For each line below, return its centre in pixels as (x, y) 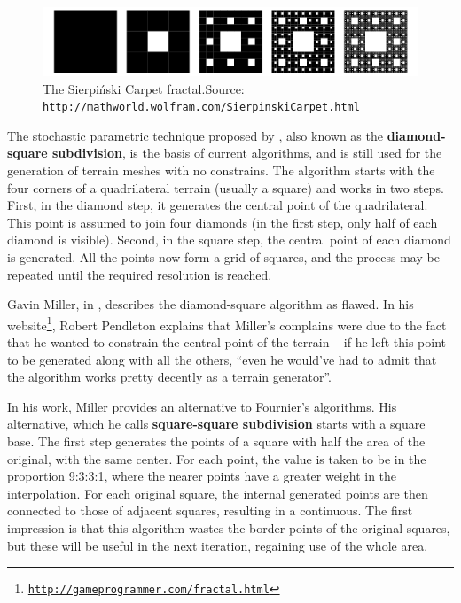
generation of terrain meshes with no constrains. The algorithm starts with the (221, 170)
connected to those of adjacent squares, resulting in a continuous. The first (210, 510)
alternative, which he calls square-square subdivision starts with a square (216, 424)
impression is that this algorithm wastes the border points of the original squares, (229, 527)
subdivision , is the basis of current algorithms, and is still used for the (247, 153)
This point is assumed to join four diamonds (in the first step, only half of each (223, 222)
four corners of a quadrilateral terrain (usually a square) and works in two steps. (226, 187)
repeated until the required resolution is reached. (140, 274)
